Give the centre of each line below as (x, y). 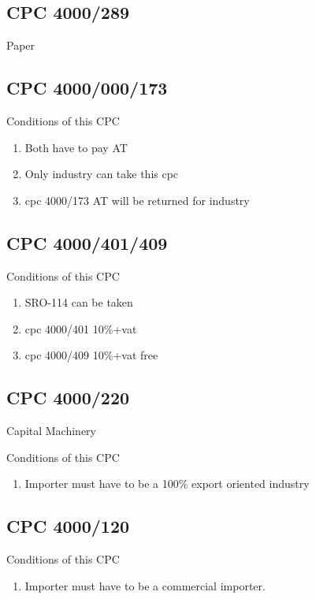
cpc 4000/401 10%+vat (81, 328)
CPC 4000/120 (68, 526)
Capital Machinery (52, 431)
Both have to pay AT (76, 147)
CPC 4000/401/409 (87, 242)
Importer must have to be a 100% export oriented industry (167, 484)
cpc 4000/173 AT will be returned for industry (137, 200)
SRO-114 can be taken (79, 302)
